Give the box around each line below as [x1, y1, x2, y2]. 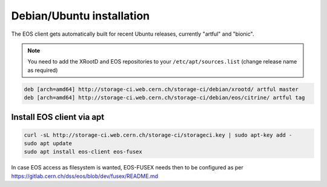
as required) [27, 67, 58, 74]
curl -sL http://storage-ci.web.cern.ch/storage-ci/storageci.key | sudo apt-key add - [24, 131, 292, 139]
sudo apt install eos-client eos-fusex [24, 148, 142, 156]
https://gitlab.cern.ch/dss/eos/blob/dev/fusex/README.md [11, 172, 159, 180]
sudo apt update [24, 140, 73, 147]
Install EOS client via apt [11, 112, 105, 122]
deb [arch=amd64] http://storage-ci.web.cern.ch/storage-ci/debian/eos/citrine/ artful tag [24, 94, 305, 101]
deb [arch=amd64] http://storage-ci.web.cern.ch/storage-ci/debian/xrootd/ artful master [24, 85, 299, 93]
